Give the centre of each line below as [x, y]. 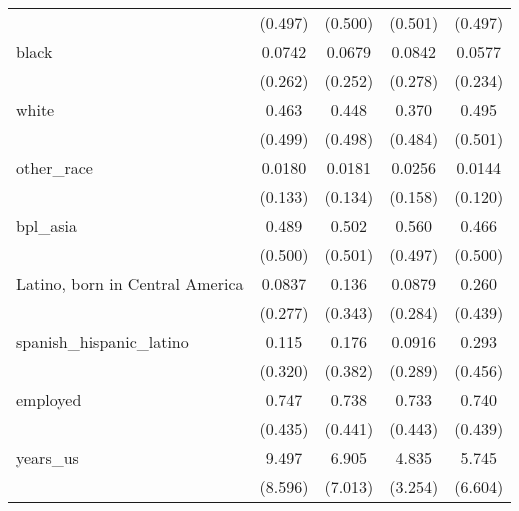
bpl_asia [46, 225]
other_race [54, 167]
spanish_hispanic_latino [102, 341]
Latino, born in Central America [130, 283]
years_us [47, 457]
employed [49, 399]
